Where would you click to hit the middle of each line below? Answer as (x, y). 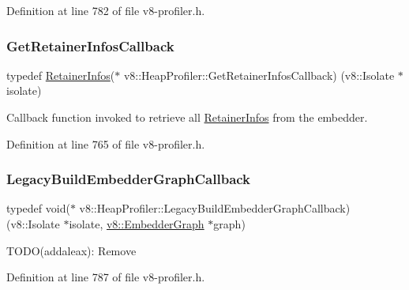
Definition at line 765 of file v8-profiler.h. (106, 143)
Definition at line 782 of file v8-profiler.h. (106, 10)
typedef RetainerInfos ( (61, 75)
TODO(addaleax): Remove (71, 250)
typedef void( (38, 208)
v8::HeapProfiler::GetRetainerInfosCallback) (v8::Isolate (259, 75)
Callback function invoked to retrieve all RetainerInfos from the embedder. (187, 117)
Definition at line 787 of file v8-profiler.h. (106, 277)
